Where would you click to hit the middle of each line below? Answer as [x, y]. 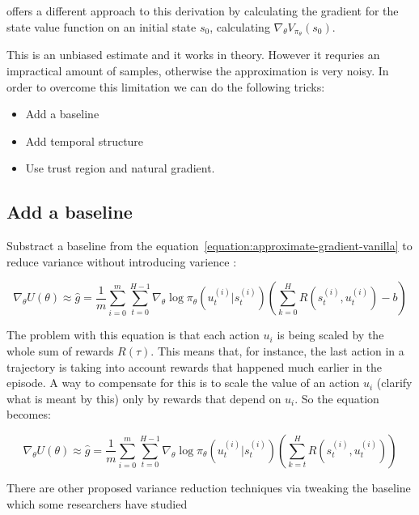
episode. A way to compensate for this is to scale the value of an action [183, 383]
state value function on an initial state [102, 26]
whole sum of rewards [60, 351]
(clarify [394, 383]
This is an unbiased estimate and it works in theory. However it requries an [193, 55]
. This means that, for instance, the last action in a [277, 351]
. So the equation [337, 398]
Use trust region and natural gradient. [120, 168]
